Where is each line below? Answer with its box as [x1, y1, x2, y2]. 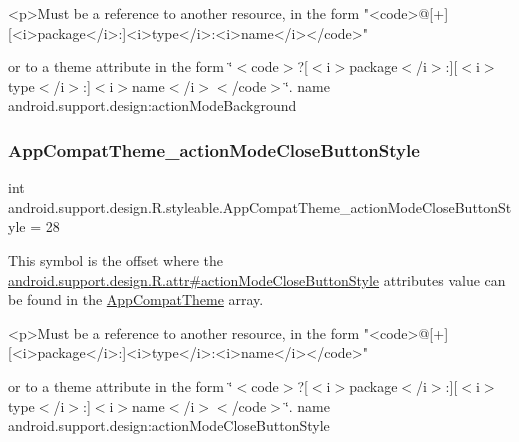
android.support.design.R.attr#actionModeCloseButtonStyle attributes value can [8, 269, 506, 290]
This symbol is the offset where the [8, 249, 223, 270]
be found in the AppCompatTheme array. [8, 289, 264, 310]
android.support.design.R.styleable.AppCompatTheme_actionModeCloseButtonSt [8, 196, 512, 217]
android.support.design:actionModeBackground [8, 95, 297, 116]
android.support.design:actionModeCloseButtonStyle [8, 415, 330, 436]
